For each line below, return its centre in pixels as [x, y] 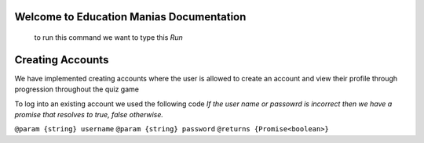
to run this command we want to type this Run [109, 38]
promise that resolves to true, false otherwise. [89, 115]
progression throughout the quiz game [77, 89]
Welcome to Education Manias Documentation [130, 17]
